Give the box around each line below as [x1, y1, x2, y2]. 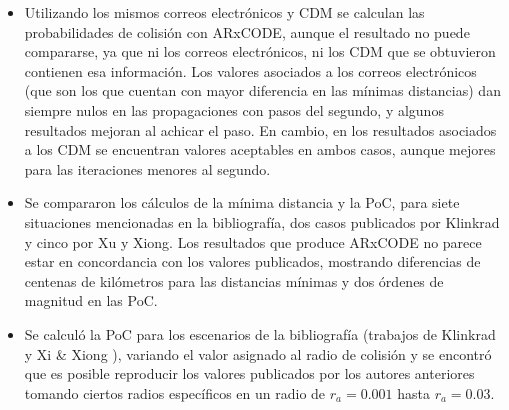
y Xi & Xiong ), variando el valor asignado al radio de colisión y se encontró [24, 343, 492, 364]
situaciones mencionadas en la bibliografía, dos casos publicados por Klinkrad [24, 211, 500, 232]
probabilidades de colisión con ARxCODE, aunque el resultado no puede [24, 21, 470, 42]
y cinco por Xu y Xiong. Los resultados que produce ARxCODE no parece [24, 231, 482, 252]
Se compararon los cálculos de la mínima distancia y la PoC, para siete [24, 192, 460, 213]
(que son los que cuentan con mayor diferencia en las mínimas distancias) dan [24, 80, 501, 101]
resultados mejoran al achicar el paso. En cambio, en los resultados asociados [24, 119, 497, 140]
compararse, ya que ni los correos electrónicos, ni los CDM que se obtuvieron [24, 41, 496, 62]
